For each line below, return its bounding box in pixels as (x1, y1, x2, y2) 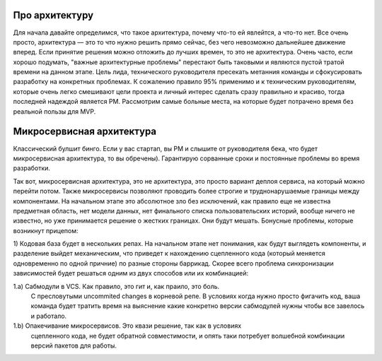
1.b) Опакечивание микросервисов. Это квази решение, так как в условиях (13, 321, 242, 330)
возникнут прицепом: (13, 226, 79, 235)
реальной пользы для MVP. (13, 107, 96, 116)
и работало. (30, 312, 67, 320)
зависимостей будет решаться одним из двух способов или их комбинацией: (13, 269, 249, 278)
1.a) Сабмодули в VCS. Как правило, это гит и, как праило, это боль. (13, 282, 220, 290)
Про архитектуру (13, 9, 94, 21)
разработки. (13, 164, 51, 172)
